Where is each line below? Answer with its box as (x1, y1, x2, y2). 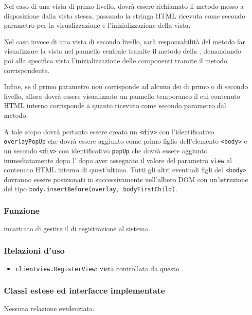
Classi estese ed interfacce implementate (4, 284, 165, 296)
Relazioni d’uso (4, 244, 65, 256)
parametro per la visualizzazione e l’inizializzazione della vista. (4, 20, 191, 30)
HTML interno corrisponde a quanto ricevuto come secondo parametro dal (4, 100, 226, 111)
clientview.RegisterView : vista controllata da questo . (15, 263, 183, 274)
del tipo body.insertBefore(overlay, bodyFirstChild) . (4, 184, 178, 194)
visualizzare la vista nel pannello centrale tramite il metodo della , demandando (4, 46, 241, 56)
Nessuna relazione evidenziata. (4, 303, 95, 313)
